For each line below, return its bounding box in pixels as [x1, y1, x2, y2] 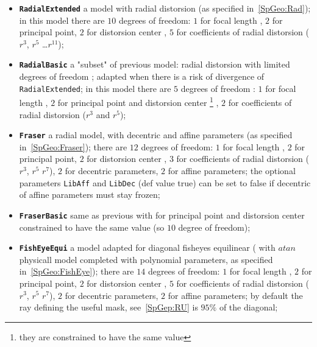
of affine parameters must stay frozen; [19, 188, 160, 201]
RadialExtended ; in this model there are [19, 82, 171, 94]
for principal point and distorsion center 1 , [57, 94, 219, 108]
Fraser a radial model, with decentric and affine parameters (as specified [19, 128, 293, 141]
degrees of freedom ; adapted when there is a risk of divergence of [19, 70, 265, 83]
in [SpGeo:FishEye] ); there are [19, 265, 134, 278]
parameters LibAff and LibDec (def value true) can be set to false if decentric [19, 176, 311, 189]
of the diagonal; [219, 301, 278, 314]
